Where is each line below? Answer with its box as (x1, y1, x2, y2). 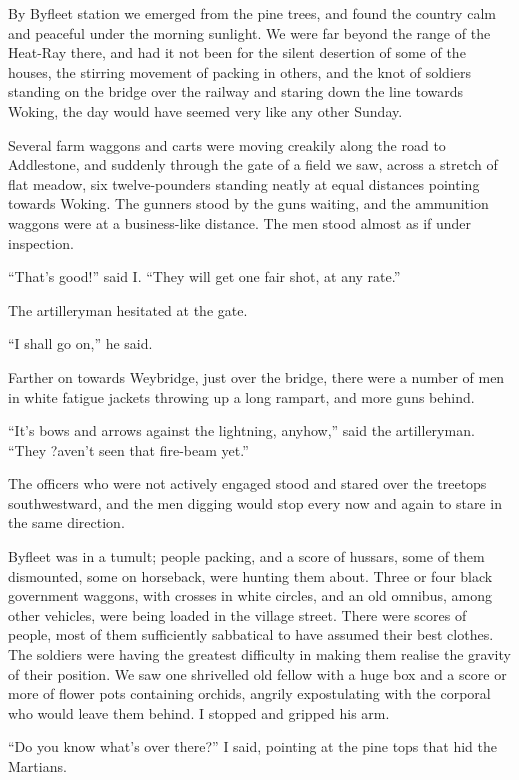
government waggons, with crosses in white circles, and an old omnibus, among (8, 585, 492, 606)
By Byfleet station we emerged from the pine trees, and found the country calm (8, 3, 496, 23)
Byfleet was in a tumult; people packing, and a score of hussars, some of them (8, 546, 485, 567)
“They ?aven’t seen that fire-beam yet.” (8, 439, 249, 460)
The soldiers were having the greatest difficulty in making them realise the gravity (8, 644, 511, 665)
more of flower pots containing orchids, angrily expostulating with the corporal (8, 683, 491, 704)
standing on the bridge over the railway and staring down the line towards (8, 81, 464, 102)
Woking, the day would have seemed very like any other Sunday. (8, 100, 403, 121)
